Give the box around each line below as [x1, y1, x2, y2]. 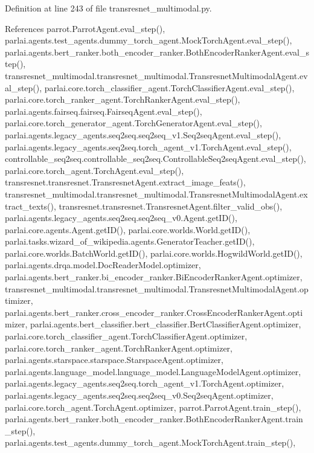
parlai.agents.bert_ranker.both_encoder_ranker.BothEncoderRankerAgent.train [5, 413, 303, 425]
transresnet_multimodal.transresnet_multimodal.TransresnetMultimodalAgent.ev [5, 69, 308, 82]
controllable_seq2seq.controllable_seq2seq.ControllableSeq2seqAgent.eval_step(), [5, 152, 306, 165]
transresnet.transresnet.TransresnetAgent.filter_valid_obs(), [59, 199, 283, 212]
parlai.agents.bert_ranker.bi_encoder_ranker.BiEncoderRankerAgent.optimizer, [5, 271, 303, 283]
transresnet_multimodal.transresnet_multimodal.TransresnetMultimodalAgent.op [5, 282, 309, 295]
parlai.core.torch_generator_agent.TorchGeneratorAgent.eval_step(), [5, 117, 262, 129]
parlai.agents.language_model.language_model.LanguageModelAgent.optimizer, [5, 365, 301, 377]
